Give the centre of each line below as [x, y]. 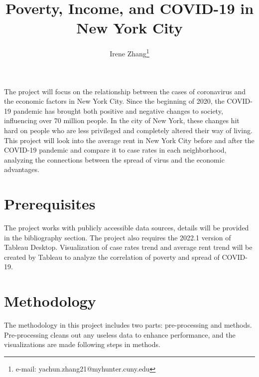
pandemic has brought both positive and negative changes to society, [118, 110]
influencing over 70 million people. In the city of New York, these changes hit [122, 120]
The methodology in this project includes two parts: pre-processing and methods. [128, 325]
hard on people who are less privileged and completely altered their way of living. [128, 130]
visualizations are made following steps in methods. [82, 344]
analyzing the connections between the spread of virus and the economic [114, 159]
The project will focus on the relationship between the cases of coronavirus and [125, 91]
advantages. [22, 169]
